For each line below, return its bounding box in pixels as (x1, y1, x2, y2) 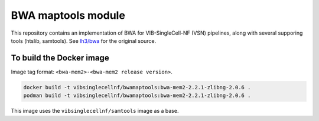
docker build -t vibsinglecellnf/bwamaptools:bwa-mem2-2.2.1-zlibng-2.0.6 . (23, 84, 251, 90)
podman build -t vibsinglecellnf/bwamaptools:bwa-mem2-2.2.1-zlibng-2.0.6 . (23, 92, 251, 99)
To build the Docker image (11, 53, 109, 63)
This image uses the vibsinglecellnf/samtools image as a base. (11, 107, 179, 115)
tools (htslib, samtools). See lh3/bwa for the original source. (11, 37, 157, 44)
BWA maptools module (11, 9, 125, 22)
